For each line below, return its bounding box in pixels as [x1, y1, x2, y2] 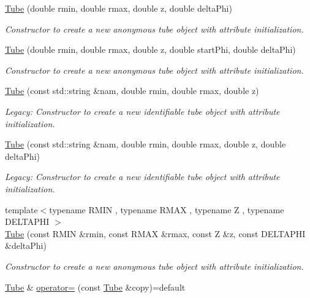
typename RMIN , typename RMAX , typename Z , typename [49, 203, 284, 216]
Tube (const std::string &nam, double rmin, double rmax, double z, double [5, 138, 286, 151]
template [5, 203, 38, 216]
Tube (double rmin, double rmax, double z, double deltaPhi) [5, 2, 232, 14]
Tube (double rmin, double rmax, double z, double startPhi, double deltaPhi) [5, 43, 296, 56]
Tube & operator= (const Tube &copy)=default [5, 280, 186, 293]
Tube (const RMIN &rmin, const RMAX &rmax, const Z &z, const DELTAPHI [5, 227, 306, 240]
